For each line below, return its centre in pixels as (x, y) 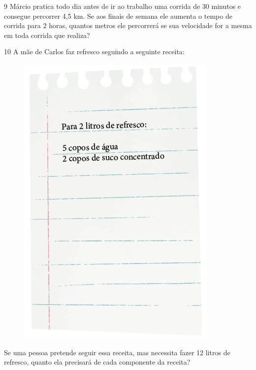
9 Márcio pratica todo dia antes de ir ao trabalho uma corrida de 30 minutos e (123, 6)
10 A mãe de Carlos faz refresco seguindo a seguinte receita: (94, 51)
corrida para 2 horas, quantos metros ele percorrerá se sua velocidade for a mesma (128, 25)
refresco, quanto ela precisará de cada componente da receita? (97, 362)
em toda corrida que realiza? (47, 35)
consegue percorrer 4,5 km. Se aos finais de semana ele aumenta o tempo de (118, 16)
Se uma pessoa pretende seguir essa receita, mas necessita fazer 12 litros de (117, 352)
